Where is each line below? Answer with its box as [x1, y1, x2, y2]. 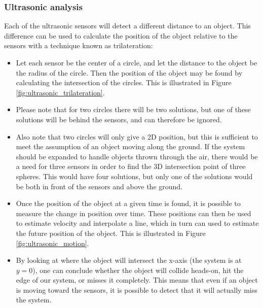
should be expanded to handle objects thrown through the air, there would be [16, 151, 258, 161]
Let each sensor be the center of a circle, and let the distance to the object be [16, 57, 257, 67]
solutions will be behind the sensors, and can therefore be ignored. [16, 114, 222, 124]
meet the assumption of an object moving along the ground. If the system [16, 141, 245, 152]
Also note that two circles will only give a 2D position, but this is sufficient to [16, 131, 258, 142]
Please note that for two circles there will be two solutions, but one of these [16, 104, 251, 115]
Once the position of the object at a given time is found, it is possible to [16, 198, 241, 209]
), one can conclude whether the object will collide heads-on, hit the [32, 264, 244, 275]
